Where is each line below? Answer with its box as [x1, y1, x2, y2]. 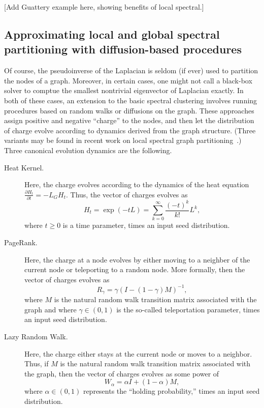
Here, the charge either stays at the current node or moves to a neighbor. [24, 348, 252, 359]
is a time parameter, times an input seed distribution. [62, 220, 230, 230]
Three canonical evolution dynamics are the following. [4, 144, 172, 155]
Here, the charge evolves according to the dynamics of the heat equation [24, 179, 249, 190]
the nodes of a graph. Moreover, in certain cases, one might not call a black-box [4, 75, 252, 85]
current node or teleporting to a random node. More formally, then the [24, 264, 245, 275]
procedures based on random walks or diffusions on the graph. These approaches [4, 105, 254, 115]
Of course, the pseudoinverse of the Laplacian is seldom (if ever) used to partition [4, 65, 258, 76]
